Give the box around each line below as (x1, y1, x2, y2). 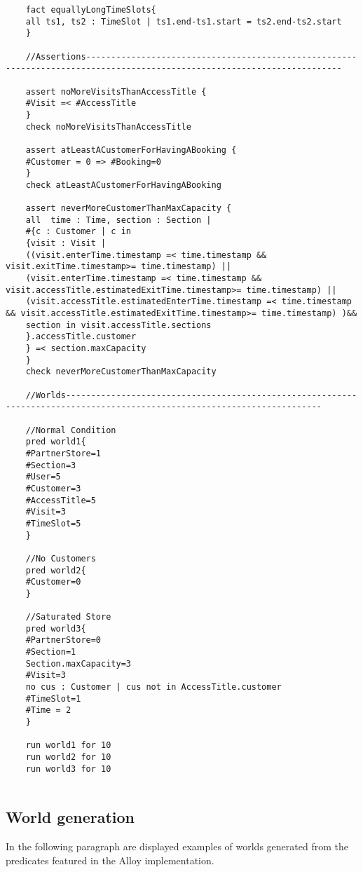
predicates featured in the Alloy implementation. (6, 852, 214, 867)
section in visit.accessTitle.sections (25, 320, 212, 330)
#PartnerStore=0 (25, 635, 102, 646)
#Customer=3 (25, 483, 81, 493)
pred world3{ (25, 623, 86, 634)
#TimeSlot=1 (25, 693, 81, 704)
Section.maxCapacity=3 (25, 658, 131, 669)
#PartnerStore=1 (25, 448, 102, 458)
